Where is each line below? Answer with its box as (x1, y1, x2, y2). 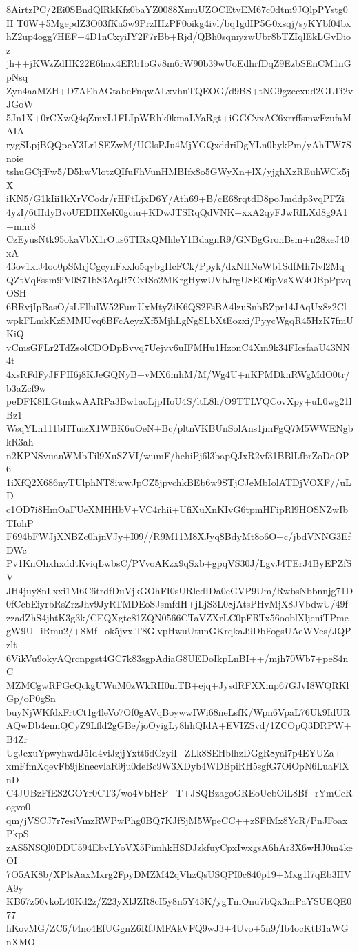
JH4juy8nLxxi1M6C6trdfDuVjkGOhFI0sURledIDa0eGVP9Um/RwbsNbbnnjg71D (6, 583, 353, 597)
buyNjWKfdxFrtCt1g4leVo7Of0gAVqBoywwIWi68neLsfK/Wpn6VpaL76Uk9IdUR (6, 704, 351, 719)
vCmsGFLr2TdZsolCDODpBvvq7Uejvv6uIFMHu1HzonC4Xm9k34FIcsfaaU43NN (6, 339, 350, 354)
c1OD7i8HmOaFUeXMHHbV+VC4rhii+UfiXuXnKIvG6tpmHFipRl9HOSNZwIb (6, 501, 349, 516)
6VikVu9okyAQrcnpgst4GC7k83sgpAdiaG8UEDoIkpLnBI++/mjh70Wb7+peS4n (6, 650, 349, 665)
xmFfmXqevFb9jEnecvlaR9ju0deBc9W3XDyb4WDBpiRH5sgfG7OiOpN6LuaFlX (6, 759, 349, 773)
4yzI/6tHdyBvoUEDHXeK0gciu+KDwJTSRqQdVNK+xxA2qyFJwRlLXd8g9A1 (6, 204, 348, 219)
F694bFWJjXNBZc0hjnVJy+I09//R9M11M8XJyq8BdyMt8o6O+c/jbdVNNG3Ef (6, 529, 351, 543)
